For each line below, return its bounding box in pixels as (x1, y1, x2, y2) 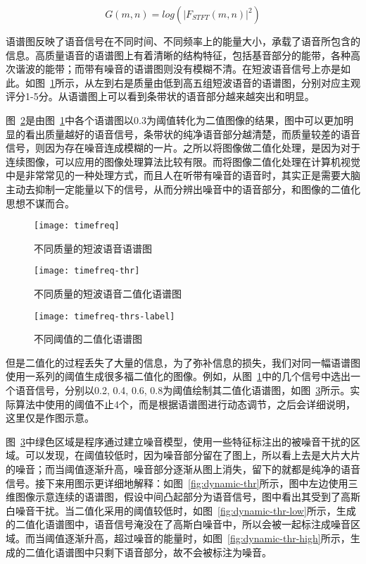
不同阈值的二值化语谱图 (34, 331, 142, 346)
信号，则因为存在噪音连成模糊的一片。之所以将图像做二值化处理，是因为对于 (6, 140, 360, 155)
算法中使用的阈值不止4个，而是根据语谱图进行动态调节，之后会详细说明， (15, 396, 355, 411)
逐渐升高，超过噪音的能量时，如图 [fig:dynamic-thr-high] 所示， (64, 531, 351, 545)
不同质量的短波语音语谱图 (34, 240, 152, 255)
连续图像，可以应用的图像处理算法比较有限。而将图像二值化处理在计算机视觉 (6, 154, 360, 168)
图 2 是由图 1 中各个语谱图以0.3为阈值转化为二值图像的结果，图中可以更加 (6, 112, 343, 127)
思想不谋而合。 (6, 195, 75, 210)
